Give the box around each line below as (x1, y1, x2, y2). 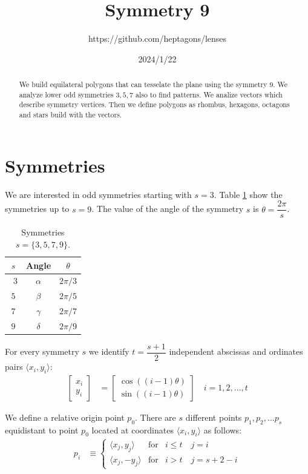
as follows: (203, 423, 242, 436)
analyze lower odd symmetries (19, 89, 114, 99)
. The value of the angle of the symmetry (91, 202, 244, 215)
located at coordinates (91, 423, 174, 436)
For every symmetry (5, 345, 79, 358)
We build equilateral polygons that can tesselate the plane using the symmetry (19, 79, 267, 90)
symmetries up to (5, 202, 70, 215)
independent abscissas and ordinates (169, 345, 303, 358)
